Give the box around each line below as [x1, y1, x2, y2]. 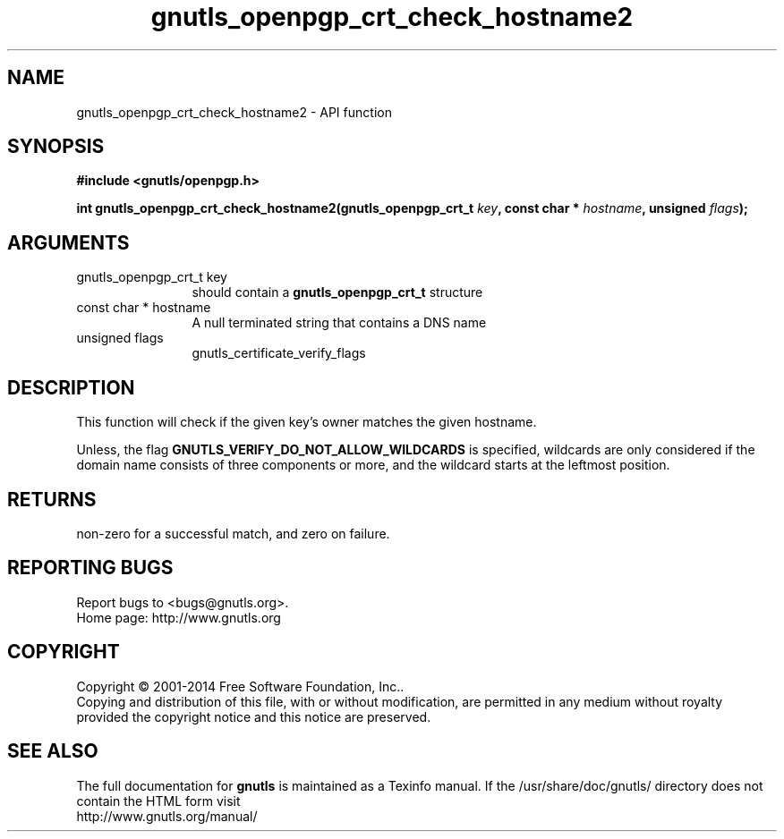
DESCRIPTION [7, 376, 135, 399]
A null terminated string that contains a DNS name [192, 315, 487, 331]
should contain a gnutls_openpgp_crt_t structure [192, 284, 483, 301]
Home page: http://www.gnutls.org [76, 609, 281, 625]
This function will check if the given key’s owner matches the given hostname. [76, 414, 537, 430]
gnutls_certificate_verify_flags [192, 345, 366, 361]
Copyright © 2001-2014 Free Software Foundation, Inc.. [76, 678, 405, 694]
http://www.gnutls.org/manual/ [76, 808, 258, 824]
